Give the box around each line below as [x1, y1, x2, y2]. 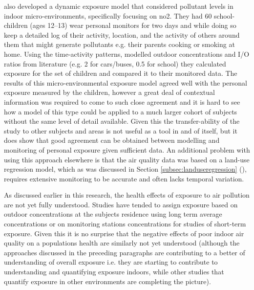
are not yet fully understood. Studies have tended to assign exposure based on [4, 199, 238, 209]
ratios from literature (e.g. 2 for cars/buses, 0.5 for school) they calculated [4, 58, 226, 68]
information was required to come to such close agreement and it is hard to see [4, 96, 240, 107]
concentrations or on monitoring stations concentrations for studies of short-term [4, 219, 246, 229]
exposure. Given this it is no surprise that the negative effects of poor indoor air [4, 228, 244, 238]
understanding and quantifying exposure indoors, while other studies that [4, 267, 224, 277]
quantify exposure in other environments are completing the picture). [4, 276, 211, 286]
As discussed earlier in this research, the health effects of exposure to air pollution [4, 190, 250, 200]
